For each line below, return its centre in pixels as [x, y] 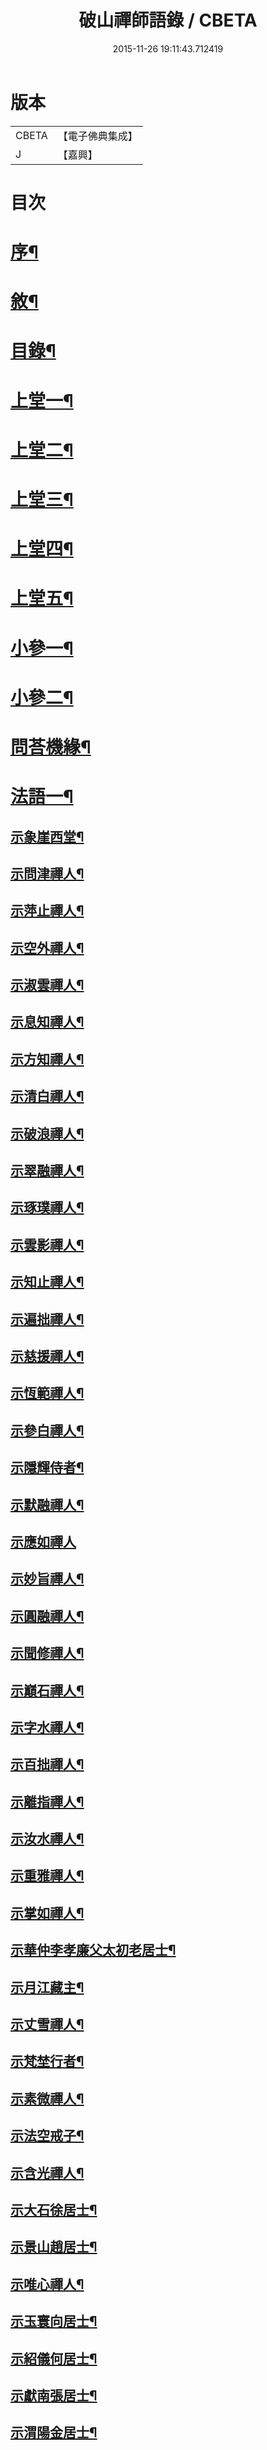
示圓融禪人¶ [47, 1616]
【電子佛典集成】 [97, 136]
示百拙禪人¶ [47, 1764]
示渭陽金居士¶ [54, 2432]
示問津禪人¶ [47, 873]
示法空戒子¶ [47, 2136]
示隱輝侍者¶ [47, 1467]
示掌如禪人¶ [47, 1912]
